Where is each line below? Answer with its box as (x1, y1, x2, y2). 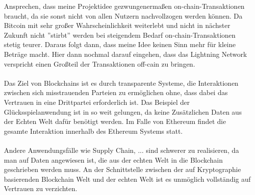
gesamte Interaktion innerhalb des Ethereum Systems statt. (4, 125, 183, 136)
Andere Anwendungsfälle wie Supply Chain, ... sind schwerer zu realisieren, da (4, 145, 239, 155)
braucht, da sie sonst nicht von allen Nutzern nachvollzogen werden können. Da (4, 10, 243, 21)
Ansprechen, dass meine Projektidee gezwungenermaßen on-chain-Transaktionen (4, 1, 245, 11)
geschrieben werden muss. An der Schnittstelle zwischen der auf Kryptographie (4, 164, 241, 174)
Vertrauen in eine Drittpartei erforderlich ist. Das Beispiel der (4, 97, 190, 107)
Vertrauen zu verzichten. (4, 183, 77, 194)
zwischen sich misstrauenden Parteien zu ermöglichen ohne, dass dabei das (4, 87, 228, 97)
